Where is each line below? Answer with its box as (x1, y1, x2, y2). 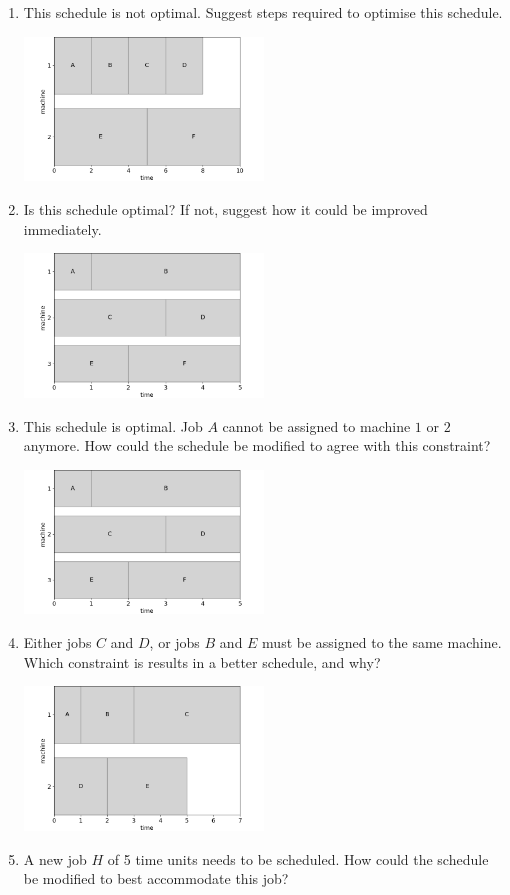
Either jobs (23, 632, 92, 653)
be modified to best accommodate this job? (23, 868, 289, 889)
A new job (23, 848, 87, 869)
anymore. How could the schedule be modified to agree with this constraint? (23, 435, 491, 456)
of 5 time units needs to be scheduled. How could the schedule (107, 848, 489, 869)
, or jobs (149, 632, 200, 653)
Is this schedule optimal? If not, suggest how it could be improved (23, 198, 428, 219)
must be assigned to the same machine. (262, 632, 502, 653)
